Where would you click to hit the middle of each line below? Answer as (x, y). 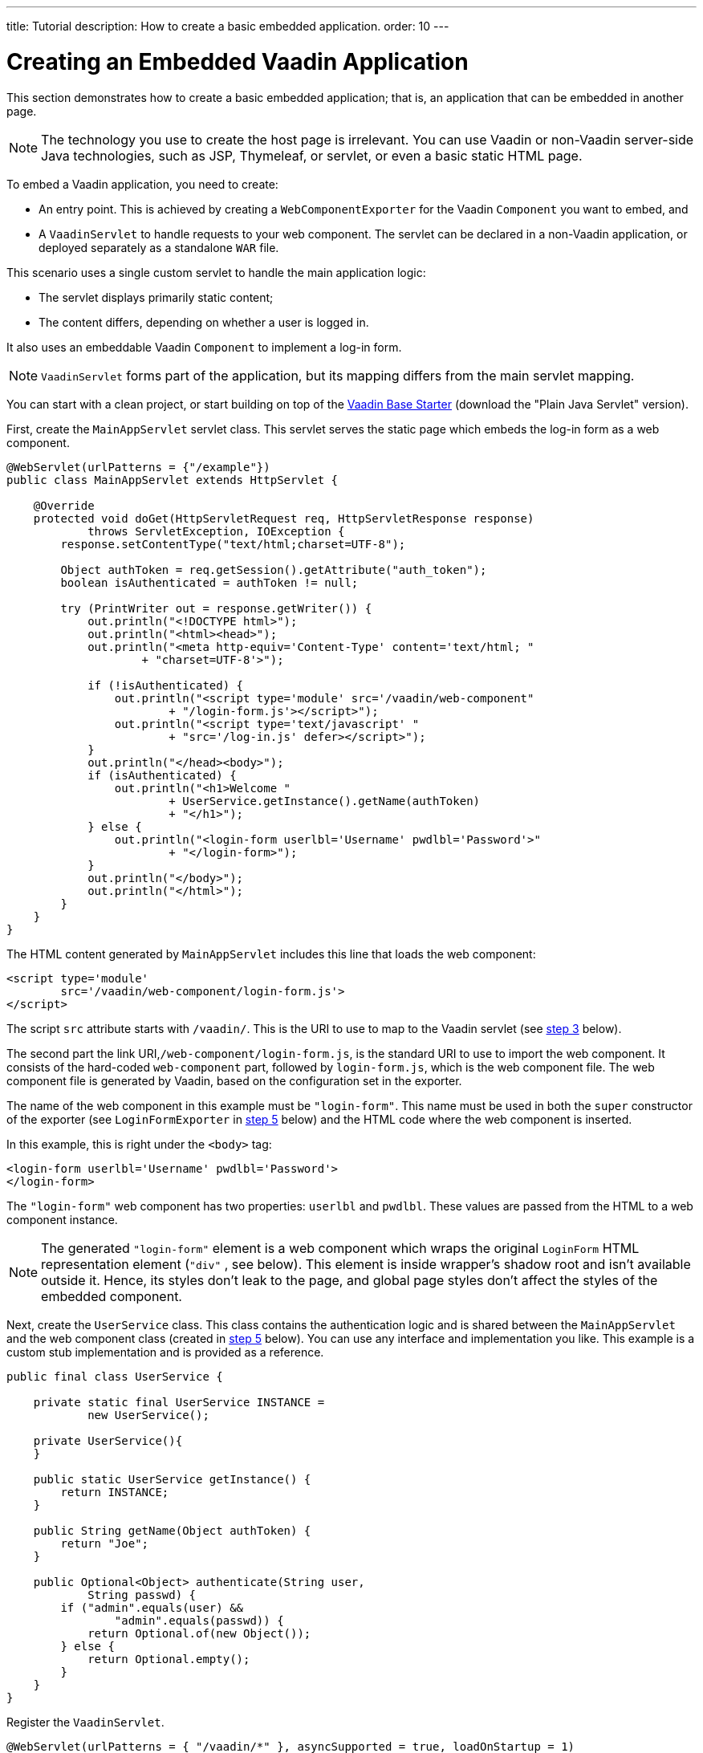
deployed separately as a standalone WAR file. (159, 247)
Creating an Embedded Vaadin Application (238, 61)
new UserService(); (148, 1415)
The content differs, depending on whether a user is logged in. (204, 322)
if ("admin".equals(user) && (152, 1607)
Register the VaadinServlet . (85, 1722)
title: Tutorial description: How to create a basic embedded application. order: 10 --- (228, 26)
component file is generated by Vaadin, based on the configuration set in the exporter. (234, 1080)
